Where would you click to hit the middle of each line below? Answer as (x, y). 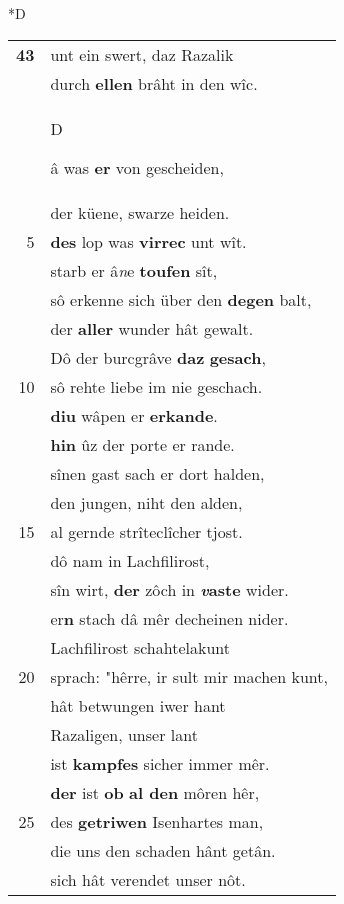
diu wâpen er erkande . (134, 415)
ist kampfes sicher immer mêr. (160, 763)
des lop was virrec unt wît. (148, 241)
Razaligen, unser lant (124, 734)
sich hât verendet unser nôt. (148, 879)
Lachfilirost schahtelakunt (140, 647)
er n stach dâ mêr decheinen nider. (169, 618)
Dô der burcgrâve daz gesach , (158, 357)
